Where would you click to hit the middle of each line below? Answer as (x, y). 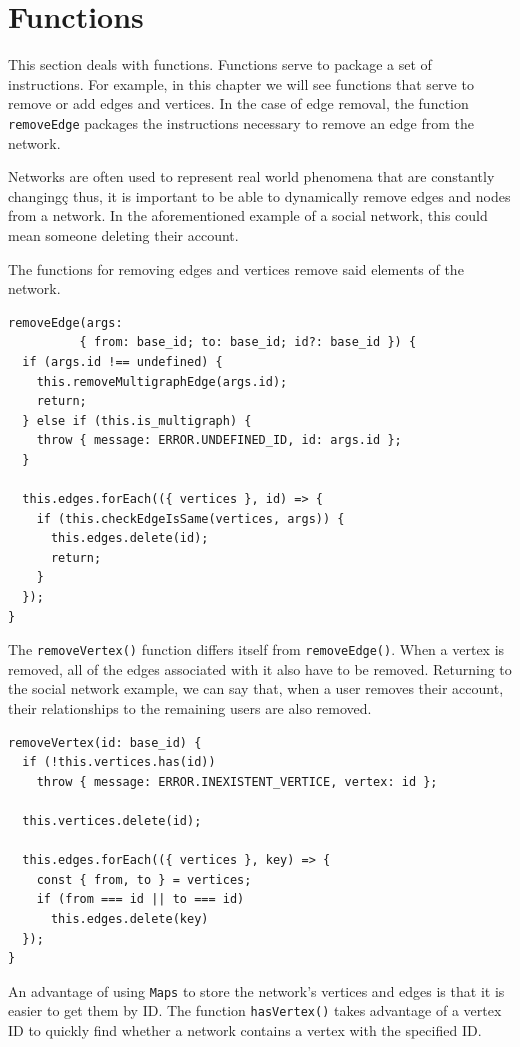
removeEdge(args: (65, 322)
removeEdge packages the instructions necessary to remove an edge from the (241, 122)
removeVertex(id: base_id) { (105, 742)
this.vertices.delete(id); (112, 821)
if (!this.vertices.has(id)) (119, 762)
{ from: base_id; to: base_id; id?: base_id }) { (248, 342)
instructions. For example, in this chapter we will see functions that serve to (241, 83)
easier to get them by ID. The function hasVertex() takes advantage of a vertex (255, 1010)
